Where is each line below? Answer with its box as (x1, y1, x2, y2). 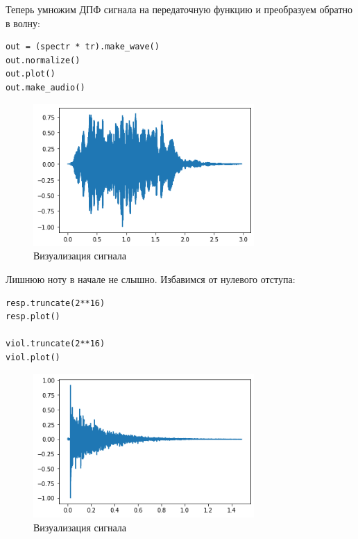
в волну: (6, 15, 40, 30)
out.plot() (6, 69, 56, 79)
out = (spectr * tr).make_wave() (6, 42, 160, 52)
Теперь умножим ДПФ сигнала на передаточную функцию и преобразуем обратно (6, 2, 353, 16)
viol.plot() (6, 353, 60, 363)
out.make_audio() (6, 82, 85, 92)
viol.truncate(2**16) (6, 339, 105, 349)
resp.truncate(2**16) (6, 298, 105, 308)
